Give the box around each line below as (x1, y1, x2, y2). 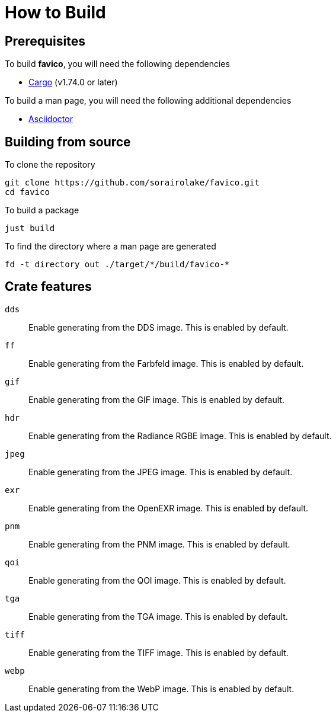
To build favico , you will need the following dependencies (5, 59, 230, 69)
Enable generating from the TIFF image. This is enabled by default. (28, 647, 289, 658)
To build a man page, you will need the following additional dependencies (5, 95, 292, 106)
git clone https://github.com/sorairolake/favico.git (5, 178, 260, 188)
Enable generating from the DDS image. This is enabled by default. (28, 322, 289, 332)
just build (5, 223, 55, 233)
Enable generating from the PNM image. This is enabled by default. (28, 539, 290, 549)
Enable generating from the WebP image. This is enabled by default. (28, 683, 295, 694)
